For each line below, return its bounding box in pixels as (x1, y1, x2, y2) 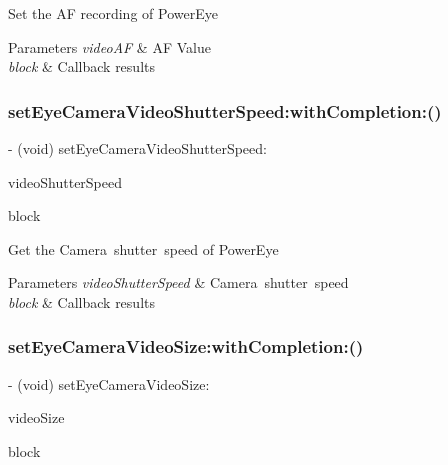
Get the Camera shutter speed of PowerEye (8, 238, 279, 259)
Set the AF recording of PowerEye (8, 3, 218, 23)
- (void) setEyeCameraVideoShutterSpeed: (8, 138, 267, 158)
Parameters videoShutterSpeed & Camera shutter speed (8, 272, 349, 293)
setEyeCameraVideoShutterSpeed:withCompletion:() (8, 98, 442, 123)
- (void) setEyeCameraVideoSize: (8, 373, 210, 394)
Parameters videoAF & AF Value (8, 36, 211, 57)
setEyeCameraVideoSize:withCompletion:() (8, 334, 364, 359)
